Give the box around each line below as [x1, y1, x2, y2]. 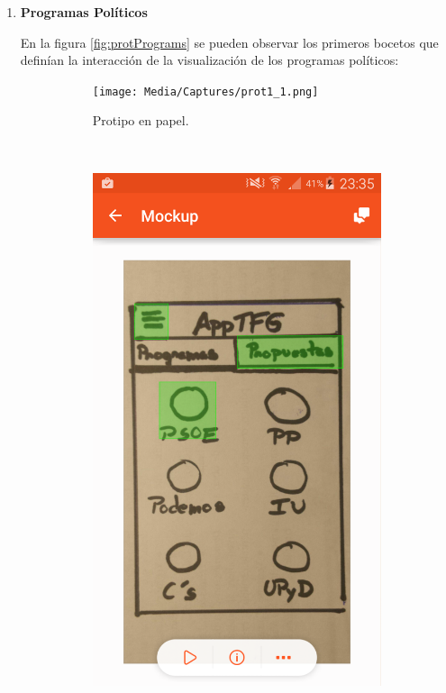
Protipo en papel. [92, 111, 189, 130]
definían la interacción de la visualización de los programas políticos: [20, 50, 399, 69]
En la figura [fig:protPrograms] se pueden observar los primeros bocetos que [20, 32, 439, 51]
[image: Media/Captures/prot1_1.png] [92, 85, 319, 98]
